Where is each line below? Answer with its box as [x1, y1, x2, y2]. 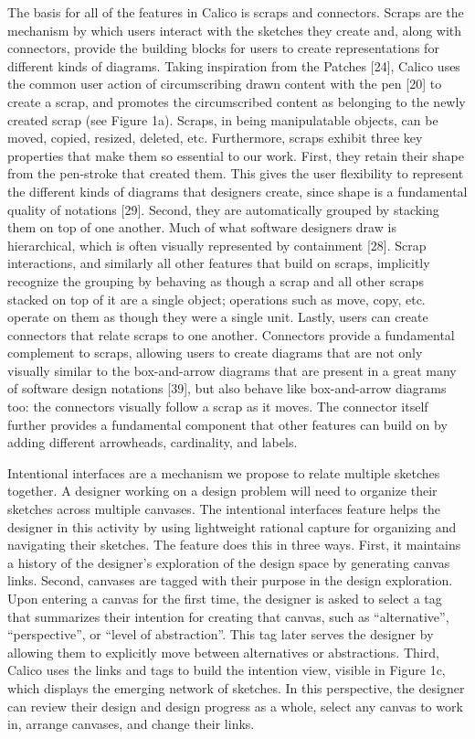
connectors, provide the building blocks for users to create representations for [7, 38, 439, 58]
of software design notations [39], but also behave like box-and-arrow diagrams [7, 379, 447, 398]
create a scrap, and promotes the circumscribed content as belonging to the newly [7, 91, 466, 111]
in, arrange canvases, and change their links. [7, 714, 255, 734]
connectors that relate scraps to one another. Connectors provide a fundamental [7, 325, 455, 344]
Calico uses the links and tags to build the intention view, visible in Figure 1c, [7, 660, 446, 680]
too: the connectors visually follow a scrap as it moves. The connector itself [7, 397, 428, 416]
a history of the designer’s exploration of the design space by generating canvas [7, 552, 450, 572]
